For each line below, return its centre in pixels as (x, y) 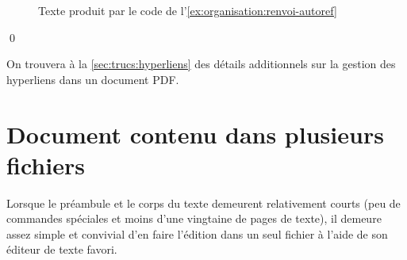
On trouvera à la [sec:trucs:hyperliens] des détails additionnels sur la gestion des (201, 64)
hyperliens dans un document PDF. (93, 79)
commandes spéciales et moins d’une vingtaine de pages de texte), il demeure (194, 218)
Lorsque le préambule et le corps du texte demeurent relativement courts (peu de (203, 203)
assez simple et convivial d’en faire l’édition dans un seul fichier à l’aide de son (197, 233)
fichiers (46, 164)
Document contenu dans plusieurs (195, 134)
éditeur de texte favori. (62, 249)
